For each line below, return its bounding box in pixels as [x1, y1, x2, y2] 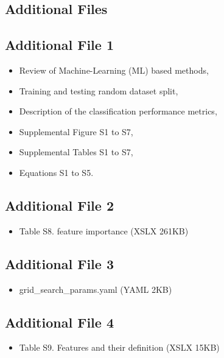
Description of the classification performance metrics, [19, 105, 217, 118]
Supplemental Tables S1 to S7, [19, 146, 133, 158]
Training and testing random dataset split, [19, 84, 178, 97]
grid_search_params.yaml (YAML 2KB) [19, 283, 172, 295]
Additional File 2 [5, 195, 114, 214]
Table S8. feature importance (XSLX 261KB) [19, 224, 189, 237]
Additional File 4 [5, 312, 114, 331]
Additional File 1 [5, 35, 114, 54]
